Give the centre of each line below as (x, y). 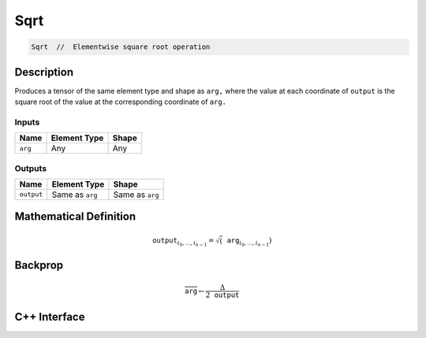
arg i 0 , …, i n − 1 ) (249, 241)
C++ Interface (50, 317)
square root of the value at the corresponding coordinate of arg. (120, 102)
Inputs (27, 122)
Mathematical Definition (75, 217)
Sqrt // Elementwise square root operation (121, 47)
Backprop (39, 265)
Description (44, 72)
